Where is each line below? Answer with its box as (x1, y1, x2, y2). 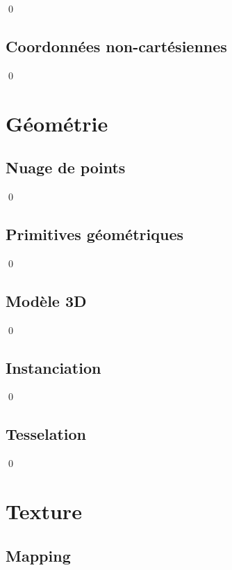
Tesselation (6, 423, 87, 445)
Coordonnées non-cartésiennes (6, 35, 227, 56)
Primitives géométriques (6, 223, 183, 244)
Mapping (6, 544, 71, 566)
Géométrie (6, 109, 108, 137)
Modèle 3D (6, 290, 87, 311)
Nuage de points (6, 157, 126, 178)
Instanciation (6, 356, 101, 378)
